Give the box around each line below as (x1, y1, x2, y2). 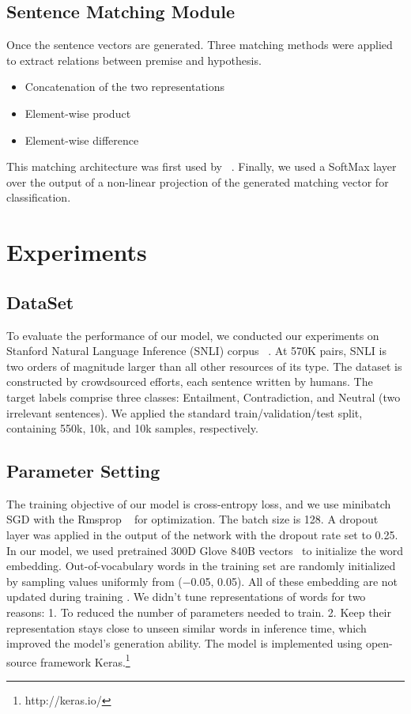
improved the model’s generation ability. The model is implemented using (6, 635, 363, 652)
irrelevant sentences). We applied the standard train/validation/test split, (6, 404, 363, 421)
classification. (6, 189, 71, 206)
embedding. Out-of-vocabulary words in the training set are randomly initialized (6, 557, 396, 574)
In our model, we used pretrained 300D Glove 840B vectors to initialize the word (6, 542, 404, 558)
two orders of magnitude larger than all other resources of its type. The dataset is (6, 357, 402, 374)
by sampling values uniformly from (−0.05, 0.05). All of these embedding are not (6, 572, 398, 589)
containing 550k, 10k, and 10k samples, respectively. (6, 420, 258, 436)
